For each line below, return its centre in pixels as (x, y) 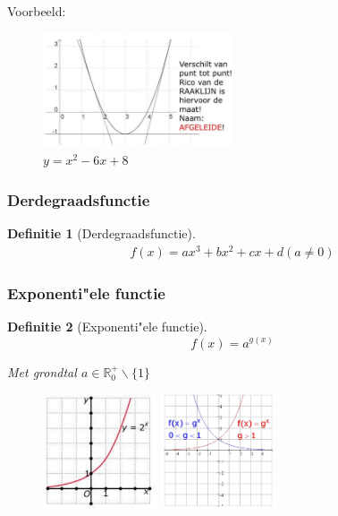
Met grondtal (42, 371)
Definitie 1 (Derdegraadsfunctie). (101, 233)
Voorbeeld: (37, 11)
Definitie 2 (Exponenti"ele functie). (107, 326)
